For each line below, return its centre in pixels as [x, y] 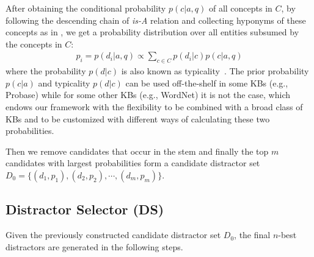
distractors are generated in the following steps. [94, 246]
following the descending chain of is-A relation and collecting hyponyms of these [156, 20]
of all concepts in [240, 8]
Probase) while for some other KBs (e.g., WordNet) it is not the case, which [148, 95]
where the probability [46, 71]
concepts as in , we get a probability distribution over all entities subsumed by [152, 32]
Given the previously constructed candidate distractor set [113, 235]
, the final [252, 235]
